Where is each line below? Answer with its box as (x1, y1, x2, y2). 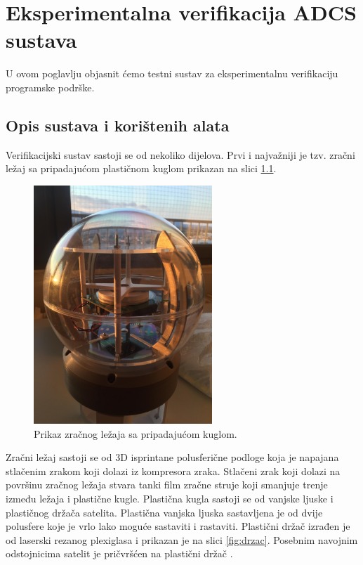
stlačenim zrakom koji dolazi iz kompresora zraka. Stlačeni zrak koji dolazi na (6, 463, 341, 478)
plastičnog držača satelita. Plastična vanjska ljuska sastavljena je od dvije (6, 505, 323, 519)
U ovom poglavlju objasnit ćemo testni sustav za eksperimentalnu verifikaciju (6, 66, 338, 81)
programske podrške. (6, 79, 95, 94)
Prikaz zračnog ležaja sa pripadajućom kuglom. (34, 426, 237, 441)
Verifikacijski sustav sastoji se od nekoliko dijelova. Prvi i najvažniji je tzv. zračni (6, 147, 355, 162)
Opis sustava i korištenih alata (6, 114, 230, 136)
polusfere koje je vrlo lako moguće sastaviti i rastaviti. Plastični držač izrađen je (6, 519, 350, 533)
